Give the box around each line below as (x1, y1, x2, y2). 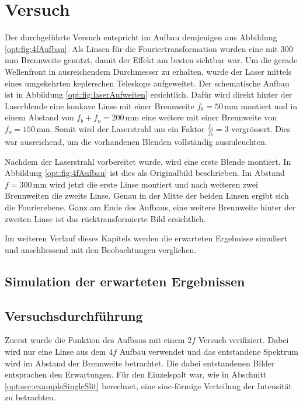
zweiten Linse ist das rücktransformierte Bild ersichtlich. (5, 212, 206, 224)
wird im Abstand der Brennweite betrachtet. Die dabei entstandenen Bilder (5, 356, 275, 369)
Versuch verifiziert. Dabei (198, 334, 289, 346)
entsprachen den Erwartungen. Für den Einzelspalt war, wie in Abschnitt (5, 368, 267, 380)
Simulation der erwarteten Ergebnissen (5, 272, 245, 290)
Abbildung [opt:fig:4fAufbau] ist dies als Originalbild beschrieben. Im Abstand (5, 167, 285, 179)
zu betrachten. (5, 391, 56, 403)
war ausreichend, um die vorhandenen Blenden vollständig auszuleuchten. (5, 136, 267, 148)
